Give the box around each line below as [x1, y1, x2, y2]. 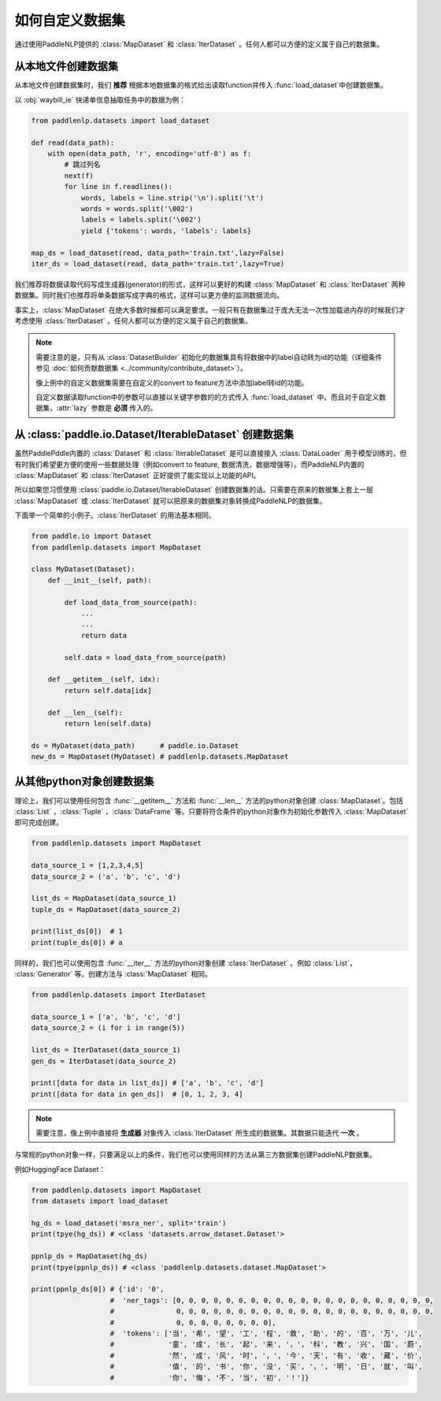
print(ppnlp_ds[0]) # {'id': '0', [31, 1284, 165, 1294]
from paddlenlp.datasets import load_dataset [31, 116, 210, 125]
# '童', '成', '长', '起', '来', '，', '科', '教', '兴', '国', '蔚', [109, 1340, 423, 1349]
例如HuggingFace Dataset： [14, 1164, 106, 1173]
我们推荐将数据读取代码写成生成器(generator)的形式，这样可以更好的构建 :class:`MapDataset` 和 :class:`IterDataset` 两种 [14, 280, 406, 289]
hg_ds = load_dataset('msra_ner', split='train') [31, 1219, 227, 1228]
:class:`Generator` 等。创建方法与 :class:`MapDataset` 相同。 [14, 969, 213, 979]
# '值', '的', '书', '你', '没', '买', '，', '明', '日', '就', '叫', [109, 1362, 423, 1371]
